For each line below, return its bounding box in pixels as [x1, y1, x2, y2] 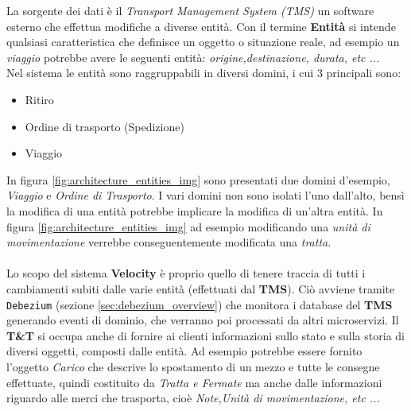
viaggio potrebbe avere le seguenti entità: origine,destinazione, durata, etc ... [6, 48, 380, 65]
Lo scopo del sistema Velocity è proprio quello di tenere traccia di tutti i [6, 265, 366, 281]
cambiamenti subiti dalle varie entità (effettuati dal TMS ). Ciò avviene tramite [6, 280, 395, 297]
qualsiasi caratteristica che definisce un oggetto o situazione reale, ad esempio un [6, 33, 400, 50]
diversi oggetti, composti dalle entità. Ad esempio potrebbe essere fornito [6, 343, 363, 359]
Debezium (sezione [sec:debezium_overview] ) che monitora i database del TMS [6, 296, 393, 312]
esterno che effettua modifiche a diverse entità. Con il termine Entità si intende [6, 17, 396, 34]
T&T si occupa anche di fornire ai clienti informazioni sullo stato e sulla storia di [6, 327, 405, 343]
